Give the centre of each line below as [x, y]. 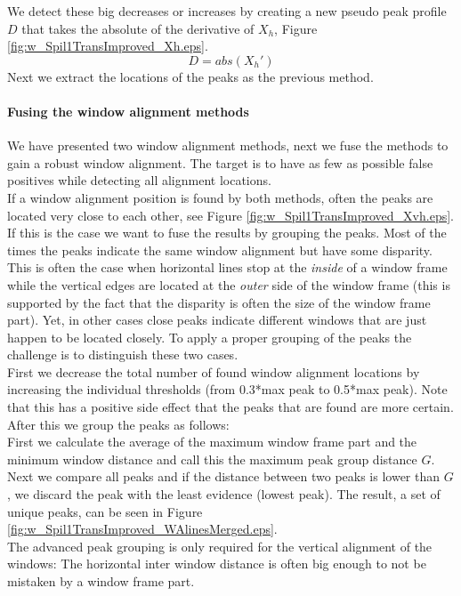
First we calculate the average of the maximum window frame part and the [212, 442]
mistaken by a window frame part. [101, 581]
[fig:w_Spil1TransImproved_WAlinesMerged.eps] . [142, 529]
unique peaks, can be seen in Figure [105, 511]
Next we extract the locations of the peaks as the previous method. [190, 76]
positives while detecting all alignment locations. [139, 180]
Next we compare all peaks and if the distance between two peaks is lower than [224, 476]
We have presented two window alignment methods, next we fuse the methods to [228, 145]
